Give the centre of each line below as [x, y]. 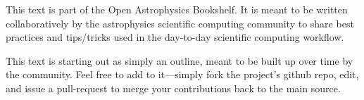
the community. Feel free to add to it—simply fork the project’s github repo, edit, [182, 74]
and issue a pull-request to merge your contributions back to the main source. [173, 88]
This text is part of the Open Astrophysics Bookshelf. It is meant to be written [177, 9]
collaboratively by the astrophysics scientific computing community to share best [180, 23]
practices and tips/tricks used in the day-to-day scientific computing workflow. [175, 37]
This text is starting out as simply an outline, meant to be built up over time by [180, 60]
